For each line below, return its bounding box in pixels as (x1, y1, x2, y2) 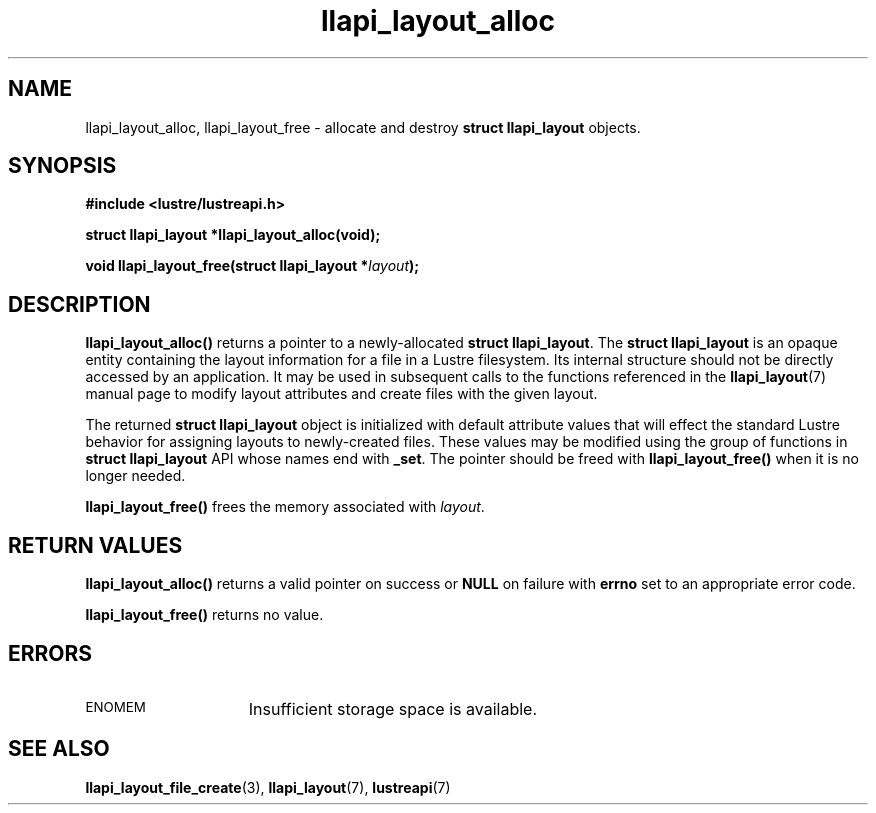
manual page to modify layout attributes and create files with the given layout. (85, 385, 598, 403)
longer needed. (85, 467, 186, 485)
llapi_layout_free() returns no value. (85, 606, 324, 624)
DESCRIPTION (8, 291, 151, 317)
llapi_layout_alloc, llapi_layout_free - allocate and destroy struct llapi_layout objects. (85, 118, 641, 136)
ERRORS (8, 640, 93, 666)
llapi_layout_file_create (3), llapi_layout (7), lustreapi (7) (85, 778, 451, 796)
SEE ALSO (8, 736, 110, 762)
